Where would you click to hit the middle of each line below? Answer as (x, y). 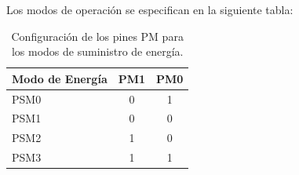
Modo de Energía (60, 78)
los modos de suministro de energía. (97, 51)
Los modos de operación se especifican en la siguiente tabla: (150, 9)
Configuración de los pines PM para (97, 36)
